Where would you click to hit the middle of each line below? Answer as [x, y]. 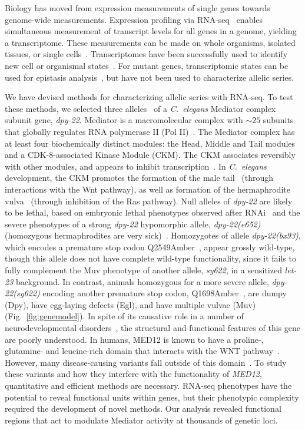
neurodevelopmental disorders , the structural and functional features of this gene [152, 328]
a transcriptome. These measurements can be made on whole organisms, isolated [150, 42]
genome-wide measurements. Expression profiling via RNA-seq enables [134, 19]
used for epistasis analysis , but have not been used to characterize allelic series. [150, 77]
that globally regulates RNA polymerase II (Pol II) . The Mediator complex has [150, 131]
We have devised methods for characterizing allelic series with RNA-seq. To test [149, 97]
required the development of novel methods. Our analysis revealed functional [143, 408]
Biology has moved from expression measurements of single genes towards [137, 8]
